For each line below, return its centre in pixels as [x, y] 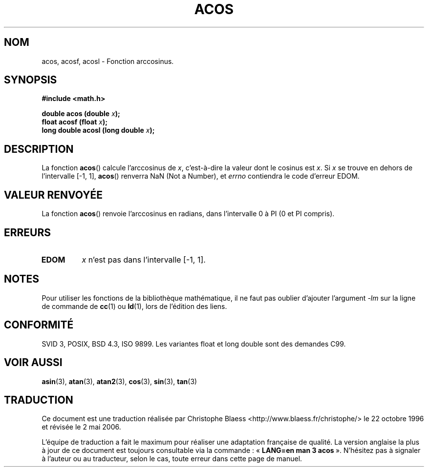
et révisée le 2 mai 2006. [81, 427]
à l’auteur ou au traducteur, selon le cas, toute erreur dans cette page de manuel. [172, 459]
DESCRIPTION [39, 149]
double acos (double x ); [81, 114]
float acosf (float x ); [75, 122]
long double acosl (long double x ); [98, 130]
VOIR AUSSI [33, 363]
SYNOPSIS [31, 80]
